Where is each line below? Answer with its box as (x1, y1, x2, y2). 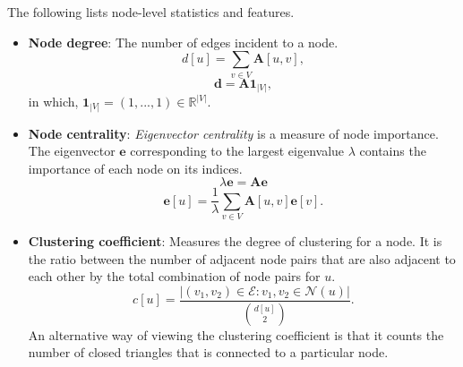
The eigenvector (28, 141, 116, 160)
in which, (28, 92, 79, 111)
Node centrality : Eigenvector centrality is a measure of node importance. (28, 124, 439, 142)
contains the (359, 141, 426, 160)
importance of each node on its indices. (28, 158, 243, 177)
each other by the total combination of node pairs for (28, 267, 321, 286)
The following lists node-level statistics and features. (7, 3, 295, 21)
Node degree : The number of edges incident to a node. (28, 32, 339, 51)
